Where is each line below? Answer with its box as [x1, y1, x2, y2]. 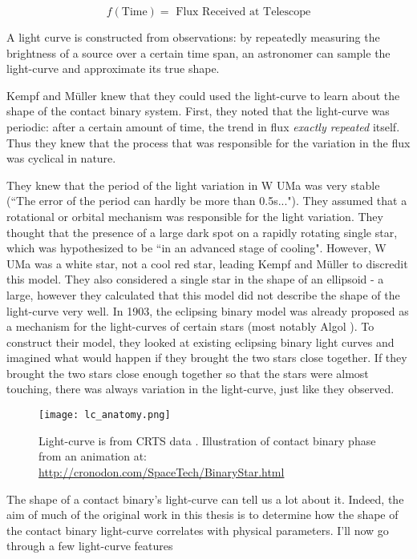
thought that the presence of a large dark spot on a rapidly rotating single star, [6, 223, 398, 240]
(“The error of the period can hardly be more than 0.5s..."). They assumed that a [6, 192, 407, 209]
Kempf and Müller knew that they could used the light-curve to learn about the [6, 86, 400, 103]
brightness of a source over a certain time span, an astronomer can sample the [6, 44, 391, 61]
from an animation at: [38, 448, 148, 464]
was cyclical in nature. [6, 150, 116, 167]
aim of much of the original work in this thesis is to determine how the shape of [6, 506, 399, 523]
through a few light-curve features [6, 537, 173, 554]
